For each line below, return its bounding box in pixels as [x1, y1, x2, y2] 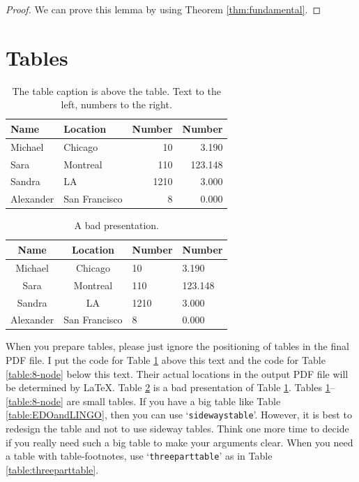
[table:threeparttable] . [6, 462, 99, 476]
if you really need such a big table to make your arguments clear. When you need [6, 434, 353, 449]
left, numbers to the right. [61, 97, 172, 112]
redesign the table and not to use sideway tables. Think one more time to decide [6, 421, 349, 436]
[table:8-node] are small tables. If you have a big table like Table [6, 393, 281, 408]
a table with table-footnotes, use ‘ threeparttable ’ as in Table [6, 448, 273, 463]
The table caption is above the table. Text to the [12, 83, 221, 98]
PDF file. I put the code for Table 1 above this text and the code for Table [6, 353, 326, 367]
